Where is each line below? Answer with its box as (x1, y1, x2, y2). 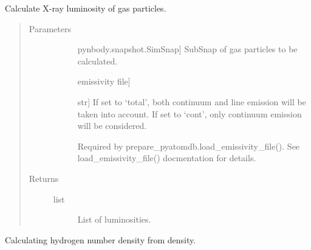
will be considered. (77, 119, 147, 132)
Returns (29, 172, 59, 184)
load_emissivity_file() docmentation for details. (77, 151, 256, 164)
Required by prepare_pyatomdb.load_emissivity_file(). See (77, 139, 300, 152)
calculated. (77, 54, 118, 67)
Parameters (29, 22, 71, 35)
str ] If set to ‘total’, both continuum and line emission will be (77, 95, 306, 108)
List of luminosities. (77, 213, 151, 226)
